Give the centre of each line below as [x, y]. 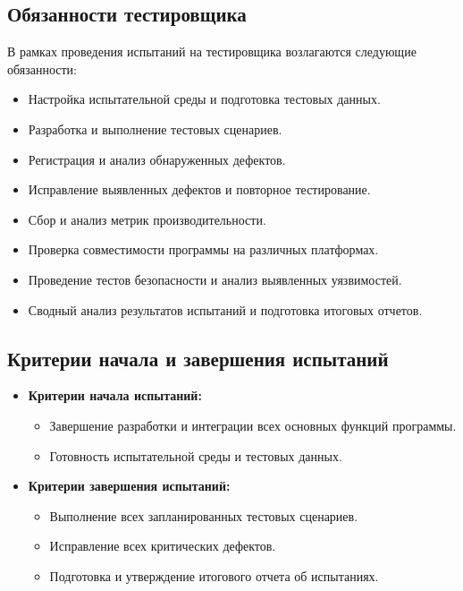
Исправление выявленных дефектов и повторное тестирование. [199, 189]
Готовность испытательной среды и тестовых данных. [196, 455]
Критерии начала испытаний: [115, 395]
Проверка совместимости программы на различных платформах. [203, 249]
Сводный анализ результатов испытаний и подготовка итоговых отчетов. [225, 309]
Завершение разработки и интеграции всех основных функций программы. [253, 425]
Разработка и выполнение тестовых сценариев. [155, 128]
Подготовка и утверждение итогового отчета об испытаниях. [214, 575]
